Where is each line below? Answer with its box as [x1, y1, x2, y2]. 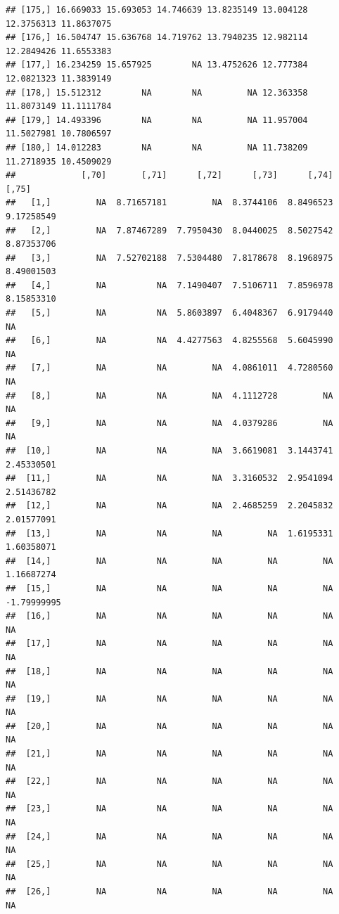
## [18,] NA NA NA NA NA [6, 666, 333, 676]
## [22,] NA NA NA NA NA [6, 776, 333, 787]
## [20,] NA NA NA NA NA [6, 721, 333, 731]
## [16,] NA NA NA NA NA [6, 611, 333, 622]
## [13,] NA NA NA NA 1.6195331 [6, 528, 333, 539]
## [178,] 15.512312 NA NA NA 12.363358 [6, 87, 308, 98]
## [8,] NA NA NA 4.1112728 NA [6, 390, 333, 401]
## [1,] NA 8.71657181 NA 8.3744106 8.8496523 [6, 198, 333, 208]
